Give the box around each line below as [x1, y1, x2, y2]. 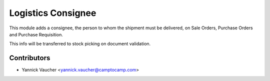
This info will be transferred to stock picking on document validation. [9, 41, 151, 47]
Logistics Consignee [9, 7, 96, 18]
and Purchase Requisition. [9, 31, 63, 37]
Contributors [9, 54, 50, 62]
